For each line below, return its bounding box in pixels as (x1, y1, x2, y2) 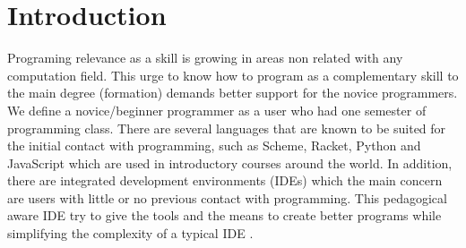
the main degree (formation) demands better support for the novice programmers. (7, 83, 458, 102)
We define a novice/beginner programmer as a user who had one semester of (7, 100, 427, 119)
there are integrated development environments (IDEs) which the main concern (7, 171, 443, 190)
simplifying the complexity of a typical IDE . (7, 224, 254, 243)
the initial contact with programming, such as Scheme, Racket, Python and (7, 136, 421, 155)
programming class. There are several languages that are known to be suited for (7, 118, 446, 137)
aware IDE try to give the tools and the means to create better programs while (7, 206, 442, 225)
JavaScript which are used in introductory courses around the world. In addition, (7, 153, 453, 172)
